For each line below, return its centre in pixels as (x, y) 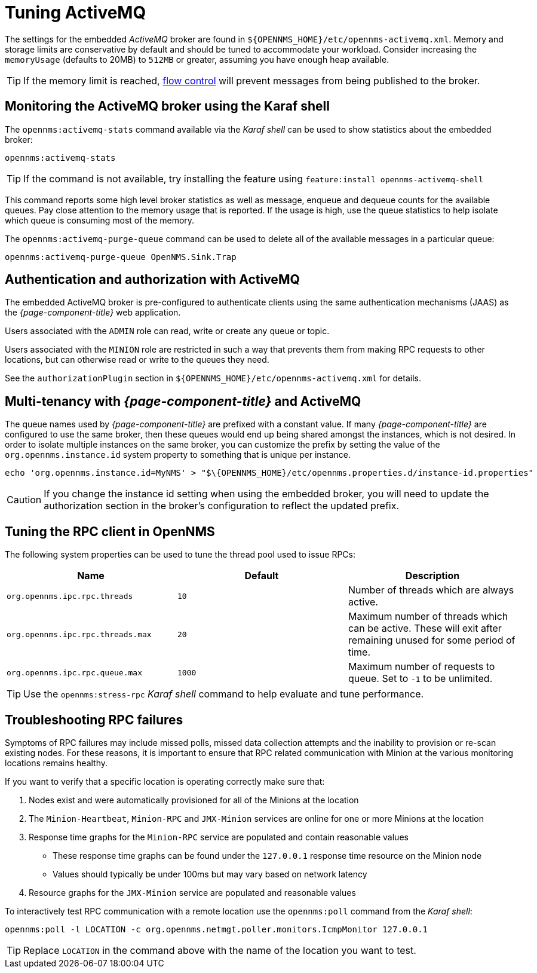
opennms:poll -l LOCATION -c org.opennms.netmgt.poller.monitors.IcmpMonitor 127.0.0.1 (217, 929)
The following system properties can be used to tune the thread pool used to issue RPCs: (180, 555)
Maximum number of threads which (428, 616)
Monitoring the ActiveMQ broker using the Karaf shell (167, 106)
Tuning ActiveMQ (76, 13)
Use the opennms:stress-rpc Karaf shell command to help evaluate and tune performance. (224, 694)
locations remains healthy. (56, 763)
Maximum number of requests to (421, 667)
